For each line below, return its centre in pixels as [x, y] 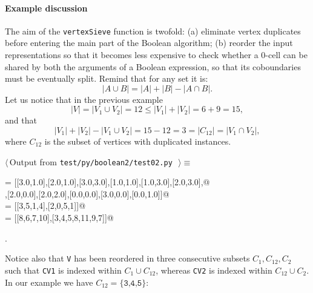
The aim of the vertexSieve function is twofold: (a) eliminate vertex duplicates [153, 31]
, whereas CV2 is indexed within [214, 270]
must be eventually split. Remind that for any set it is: [107, 78]
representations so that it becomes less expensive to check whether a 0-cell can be [156, 55]
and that [21, 120]
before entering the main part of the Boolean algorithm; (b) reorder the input [149, 43]
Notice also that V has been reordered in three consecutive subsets [127, 258]
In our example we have [49, 282]
